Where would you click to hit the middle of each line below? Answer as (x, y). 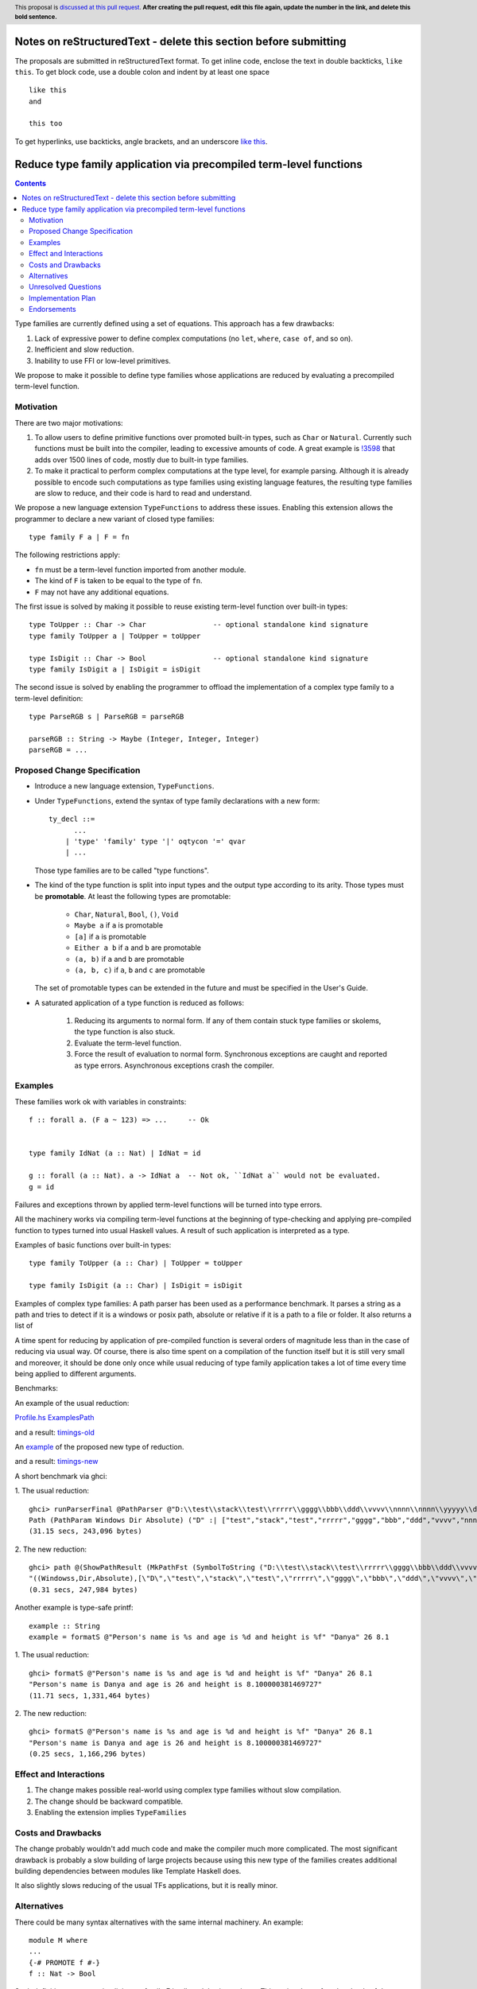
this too (46, 124)
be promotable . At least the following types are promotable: (133, 896)
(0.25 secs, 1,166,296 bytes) (88, 1754)
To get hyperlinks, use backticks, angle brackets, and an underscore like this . (141, 141)
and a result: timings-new (56, 1462)
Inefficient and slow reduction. (84, 349)
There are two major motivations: (69, 422)
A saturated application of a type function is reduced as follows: (139, 1002)
